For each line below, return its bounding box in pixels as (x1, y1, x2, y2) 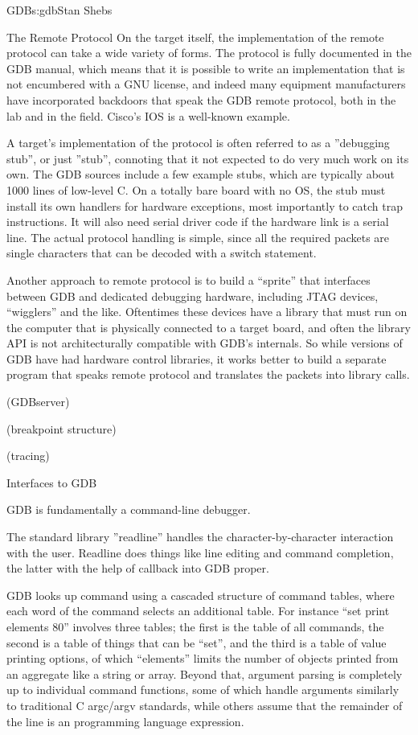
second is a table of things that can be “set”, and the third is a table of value (6, 634, 387, 651)
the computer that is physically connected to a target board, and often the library (6, 318, 411, 335)
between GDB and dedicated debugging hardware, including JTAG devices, (6, 287, 379, 304)
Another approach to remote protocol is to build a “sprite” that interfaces (6, 271, 371, 288)
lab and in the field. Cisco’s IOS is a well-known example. (6, 107, 290, 124)
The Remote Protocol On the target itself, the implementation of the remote (6, 28, 384, 45)
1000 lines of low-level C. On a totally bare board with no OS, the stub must (6, 181, 386, 198)
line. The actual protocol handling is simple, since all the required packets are (6, 228, 390, 245)
